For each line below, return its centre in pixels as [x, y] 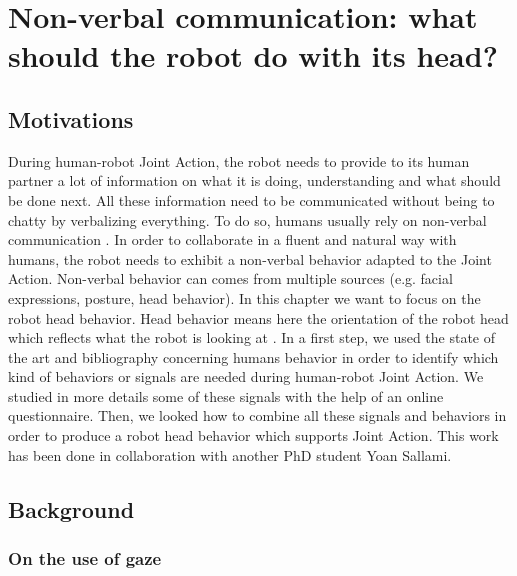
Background [71, 508]
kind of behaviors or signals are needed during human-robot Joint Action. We [246, 376]
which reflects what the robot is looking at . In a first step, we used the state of [252, 337]
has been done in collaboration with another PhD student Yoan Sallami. [230, 454]
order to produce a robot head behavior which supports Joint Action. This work [253, 435]
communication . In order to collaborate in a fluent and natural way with [232, 239]
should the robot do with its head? [253, 55]
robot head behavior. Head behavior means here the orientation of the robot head [258, 317]
